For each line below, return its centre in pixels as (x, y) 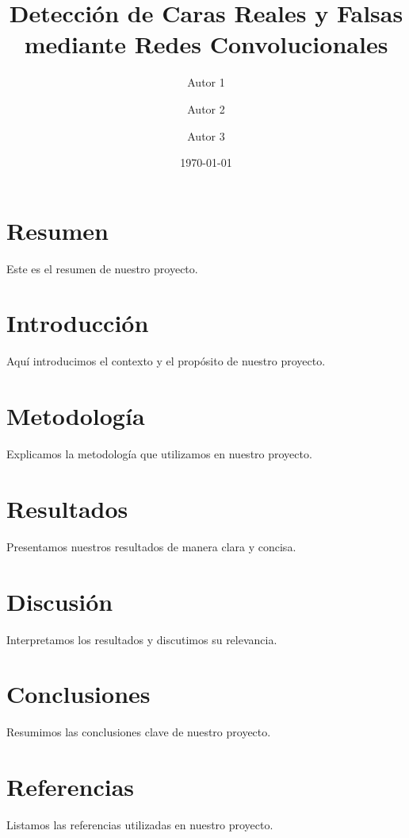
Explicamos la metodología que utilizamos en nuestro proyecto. (159, 454)
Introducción (78, 323)
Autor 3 (206, 135)
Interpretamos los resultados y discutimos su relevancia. (142, 639)
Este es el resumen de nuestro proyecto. (102, 268)
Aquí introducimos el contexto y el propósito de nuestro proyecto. (166, 361)
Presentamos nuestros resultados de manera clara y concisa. (151, 546)
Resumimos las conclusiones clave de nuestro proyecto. (139, 732)
